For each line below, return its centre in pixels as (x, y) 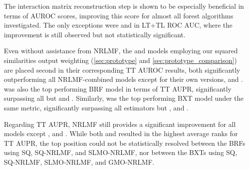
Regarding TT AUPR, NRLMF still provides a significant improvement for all (120, 124)
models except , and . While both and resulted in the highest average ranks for (121, 133)
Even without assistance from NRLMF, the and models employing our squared (121, 51)
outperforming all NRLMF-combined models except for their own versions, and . (124, 79)
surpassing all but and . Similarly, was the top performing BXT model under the (124, 98)
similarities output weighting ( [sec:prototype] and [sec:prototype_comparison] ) (120, 60)
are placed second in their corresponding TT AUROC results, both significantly (122, 70)
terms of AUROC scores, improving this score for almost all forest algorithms (119, 15)
